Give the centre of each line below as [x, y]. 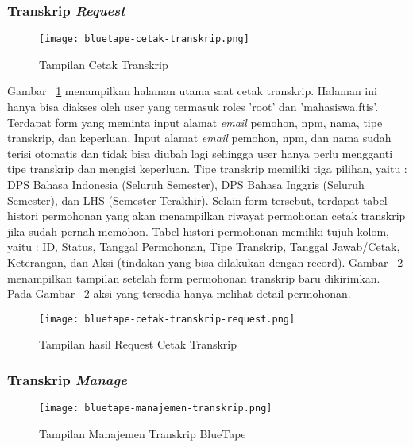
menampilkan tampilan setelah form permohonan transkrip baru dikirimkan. [194, 277]
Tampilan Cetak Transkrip [104, 64]
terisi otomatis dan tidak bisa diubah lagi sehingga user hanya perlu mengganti [200, 153]
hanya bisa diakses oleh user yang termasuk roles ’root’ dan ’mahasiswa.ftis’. [193, 107]
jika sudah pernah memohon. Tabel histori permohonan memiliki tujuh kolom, [199, 231]
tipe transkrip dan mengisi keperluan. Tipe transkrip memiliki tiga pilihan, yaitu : [207, 169]
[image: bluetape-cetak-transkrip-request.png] [167, 319]
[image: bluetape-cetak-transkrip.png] [144, 39]
